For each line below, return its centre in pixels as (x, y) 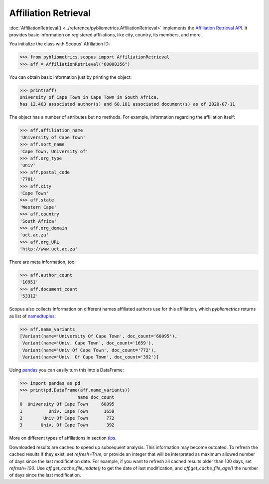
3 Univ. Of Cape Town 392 (67, 425)
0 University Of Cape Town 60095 (67, 404)
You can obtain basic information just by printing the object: (70, 77)
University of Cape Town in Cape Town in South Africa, (89, 97)
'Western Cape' (38, 207)
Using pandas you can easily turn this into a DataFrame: (67, 370)
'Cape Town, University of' (54, 151)
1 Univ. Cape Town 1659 (67, 411)
